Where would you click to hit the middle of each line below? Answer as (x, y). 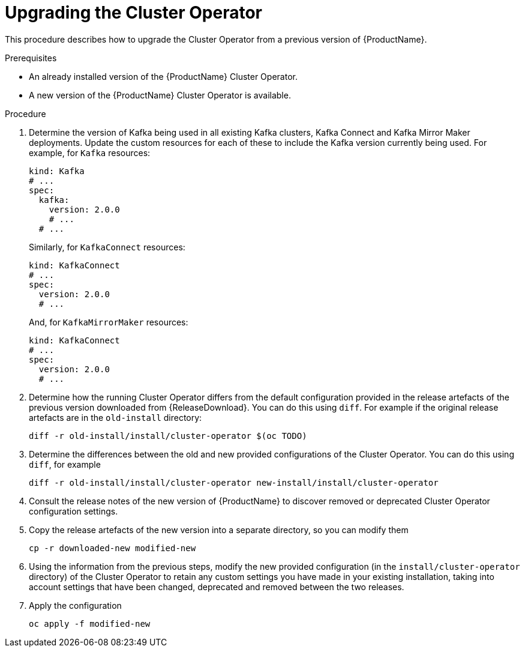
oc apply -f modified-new (90, 623)
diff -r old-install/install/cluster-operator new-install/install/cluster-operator (234, 482)
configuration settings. (73, 511)
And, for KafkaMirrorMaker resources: (109, 322)
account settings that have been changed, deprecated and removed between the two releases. (217, 587)
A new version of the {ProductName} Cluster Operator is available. (160, 95)
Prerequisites (31, 58)
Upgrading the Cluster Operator (134, 13)
